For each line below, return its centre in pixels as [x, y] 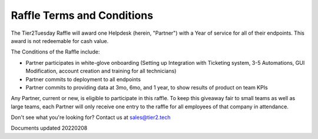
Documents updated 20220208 [49, 128]
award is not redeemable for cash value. [60, 41]
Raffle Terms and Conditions [82, 15]
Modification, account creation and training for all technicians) [101, 71]
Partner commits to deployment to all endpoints [83, 79]
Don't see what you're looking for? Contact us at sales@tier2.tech [91, 117]
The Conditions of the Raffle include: [55, 52]
